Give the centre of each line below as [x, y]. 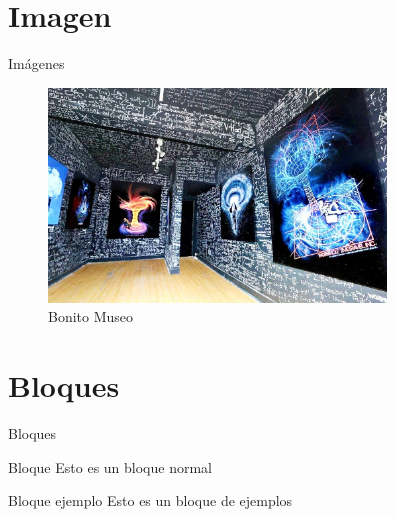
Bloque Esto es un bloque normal [110, 466]
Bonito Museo [91, 316]
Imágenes [36, 63]
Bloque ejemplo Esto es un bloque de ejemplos [150, 500]
